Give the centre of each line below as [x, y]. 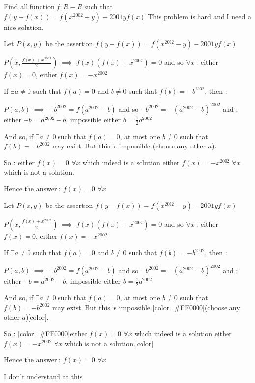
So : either [20, 162]
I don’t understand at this [43, 376]
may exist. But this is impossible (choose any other [129, 146]
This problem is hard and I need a [199, 16]
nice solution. [24, 27]
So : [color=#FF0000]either [46, 333]
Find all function [29, 6]
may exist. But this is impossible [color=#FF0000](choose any [146, 307]
